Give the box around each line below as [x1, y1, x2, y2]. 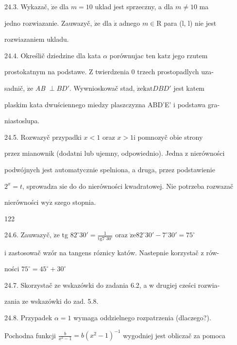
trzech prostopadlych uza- [137, 66, 214, 77]
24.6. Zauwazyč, [4, 230, 51, 240]
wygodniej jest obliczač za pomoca [123, 330, 226, 340]
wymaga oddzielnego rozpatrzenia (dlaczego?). [73, 312, 211, 322]
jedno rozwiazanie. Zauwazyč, [4, 17, 92, 28]
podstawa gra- [177, 99, 220, 109]
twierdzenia [95, 66, 129, 77]
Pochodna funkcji [4, 330, 56, 340]
